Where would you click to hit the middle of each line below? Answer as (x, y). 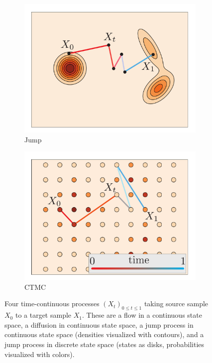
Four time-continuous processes (52, 303)
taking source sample (176, 303)
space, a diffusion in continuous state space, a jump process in (99, 324)
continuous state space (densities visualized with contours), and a (104, 334)
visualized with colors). (40, 354)
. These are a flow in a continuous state (142, 315)
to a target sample (43, 315)
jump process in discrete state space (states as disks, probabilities (105, 344)
